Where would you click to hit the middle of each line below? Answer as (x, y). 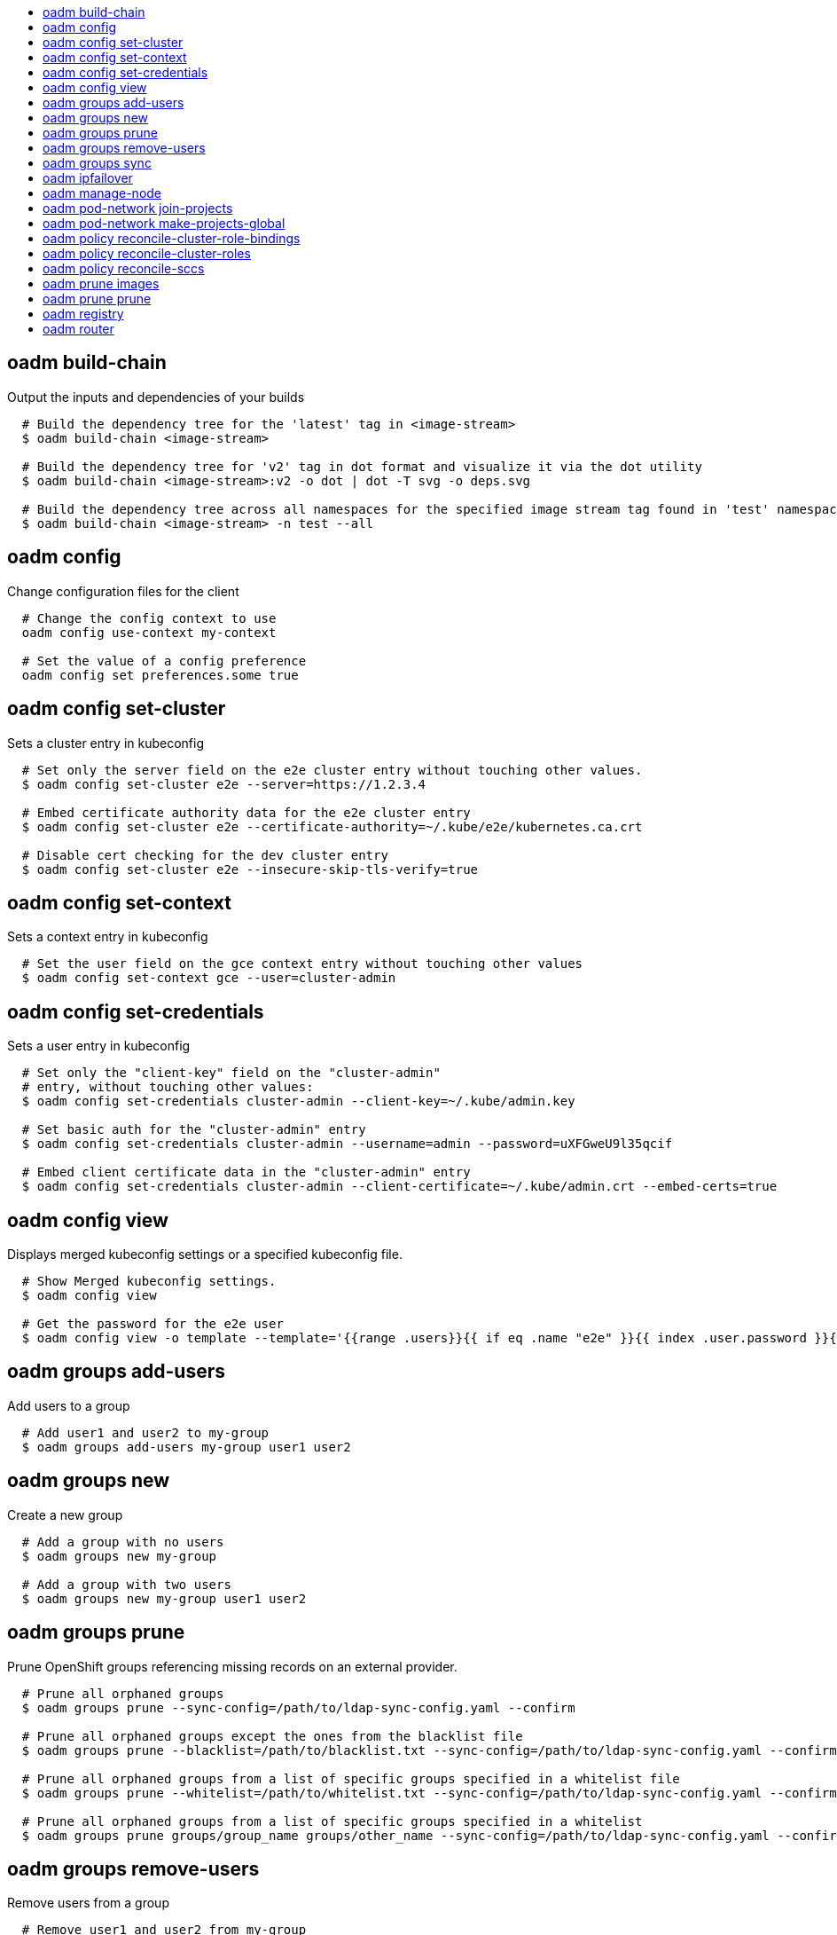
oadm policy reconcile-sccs (124, 268)
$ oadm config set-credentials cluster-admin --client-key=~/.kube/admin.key (298, 1101)
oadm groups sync (97, 163)
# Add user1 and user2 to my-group (145, 1432)
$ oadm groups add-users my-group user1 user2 (186, 1447)
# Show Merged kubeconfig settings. (149, 1282)
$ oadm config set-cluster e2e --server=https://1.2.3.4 (224, 784)
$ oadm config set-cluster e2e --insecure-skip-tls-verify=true (250, 869)
